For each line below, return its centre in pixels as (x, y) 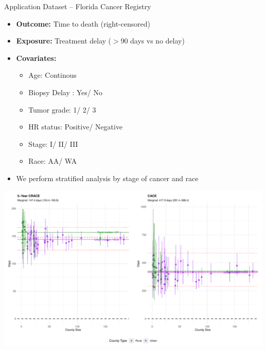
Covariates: (36, 58)
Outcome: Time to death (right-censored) (83, 23)
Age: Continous (52, 75)
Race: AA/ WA (52, 161)
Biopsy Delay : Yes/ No (65, 92)
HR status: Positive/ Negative (75, 127)
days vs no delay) (157, 41)
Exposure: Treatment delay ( (64, 41)
